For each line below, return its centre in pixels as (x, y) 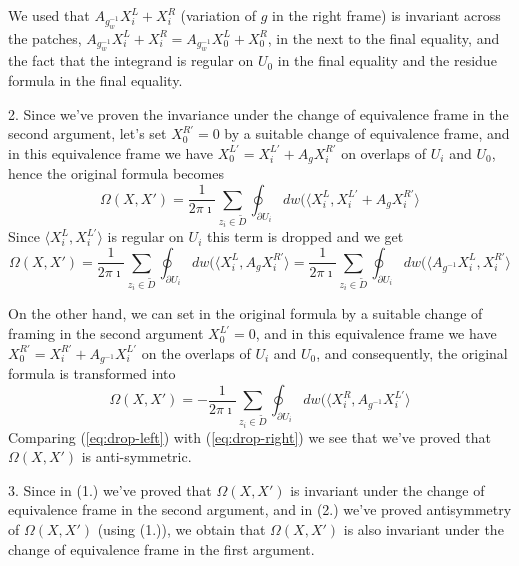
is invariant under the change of (387, 489)
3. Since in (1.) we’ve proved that (110, 489)
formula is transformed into (92, 373)
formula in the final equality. (95, 80)
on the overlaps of (196, 352)
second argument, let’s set (87, 133)
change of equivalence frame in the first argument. (161, 548)
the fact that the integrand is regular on (131, 60)
